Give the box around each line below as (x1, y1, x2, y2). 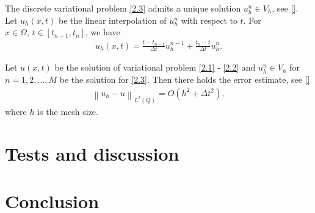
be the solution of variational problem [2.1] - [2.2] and (54, 61, 256, 74)
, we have (85, 26, 120, 38)
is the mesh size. (37, 105, 98, 117)
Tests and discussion (5, 141, 179, 166)
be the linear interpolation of (58, 13, 167, 26)
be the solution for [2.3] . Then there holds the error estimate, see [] (59, 72, 310, 85)
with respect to (181, 13, 237, 26)
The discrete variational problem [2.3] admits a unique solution (5, 2, 241, 14)
